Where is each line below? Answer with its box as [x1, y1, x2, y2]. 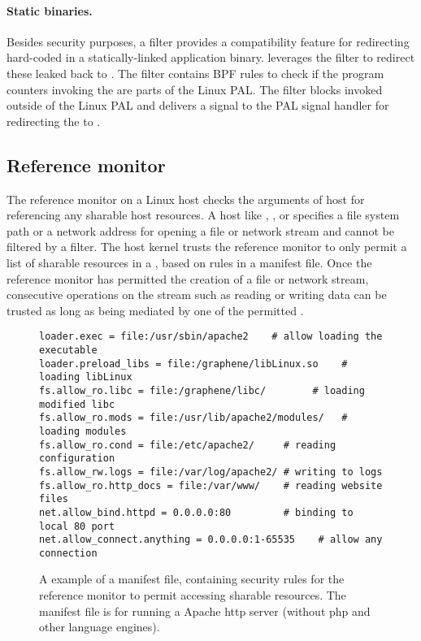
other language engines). [39, 618, 160, 635]
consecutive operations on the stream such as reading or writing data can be [7, 286, 387, 303]
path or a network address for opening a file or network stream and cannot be [7, 222, 394, 239]
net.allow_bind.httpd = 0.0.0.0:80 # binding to [39, 506, 354, 518]
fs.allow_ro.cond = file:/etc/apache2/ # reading [39, 439, 336, 451]
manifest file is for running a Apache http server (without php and [39, 602, 371, 619]
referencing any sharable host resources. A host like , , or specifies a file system [7, 206, 400, 223]
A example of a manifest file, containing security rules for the [39, 570, 345, 587]
